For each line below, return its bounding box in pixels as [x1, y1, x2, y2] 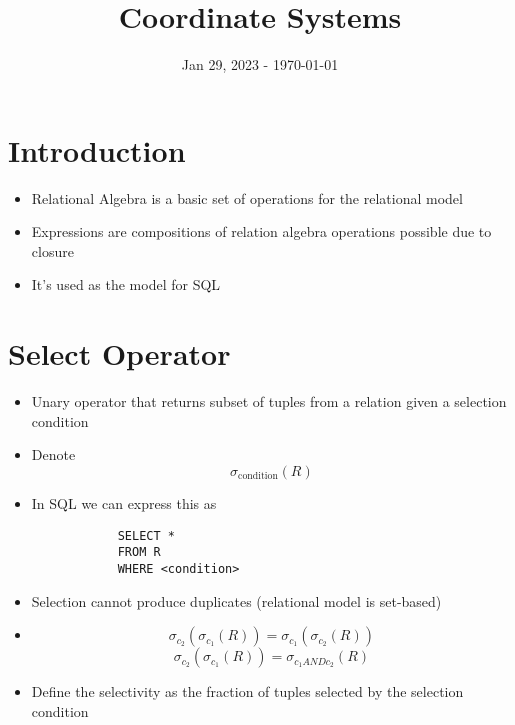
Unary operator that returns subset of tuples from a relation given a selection [31, 391, 507, 412]
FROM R [117, 545, 161, 560]
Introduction [8, 129, 186, 170]
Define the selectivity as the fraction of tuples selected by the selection [31, 681, 464, 702]
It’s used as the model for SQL [31, 274, 221, 295]
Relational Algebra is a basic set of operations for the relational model [31, 187, 463, 208]
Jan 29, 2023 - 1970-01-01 [181, 54, 339, 75]
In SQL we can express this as [31, 492, 217, 513]
